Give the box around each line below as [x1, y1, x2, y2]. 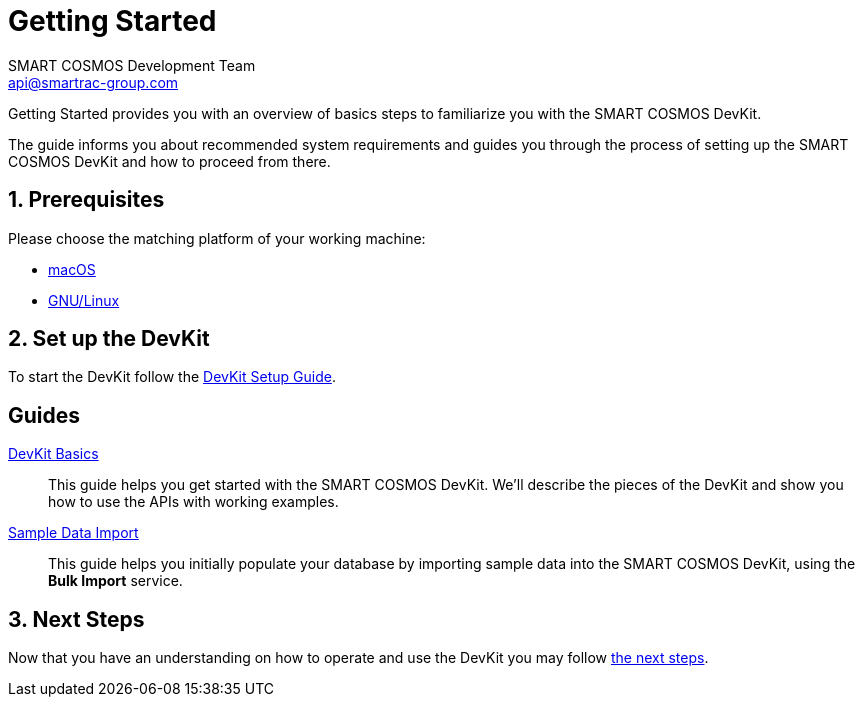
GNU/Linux [48, 291, 120, 309]
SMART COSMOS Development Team [8, 56, 256, 74]
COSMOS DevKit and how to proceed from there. [8, 152, 331, 170]
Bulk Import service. [48, 572, 183, 590]
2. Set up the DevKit [8, 326, 210, 352]
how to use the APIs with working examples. [48, 493, 339, 511]
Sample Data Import [8, 524, 139, 542]
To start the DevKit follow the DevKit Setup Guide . [8, 368, 336, 386]
